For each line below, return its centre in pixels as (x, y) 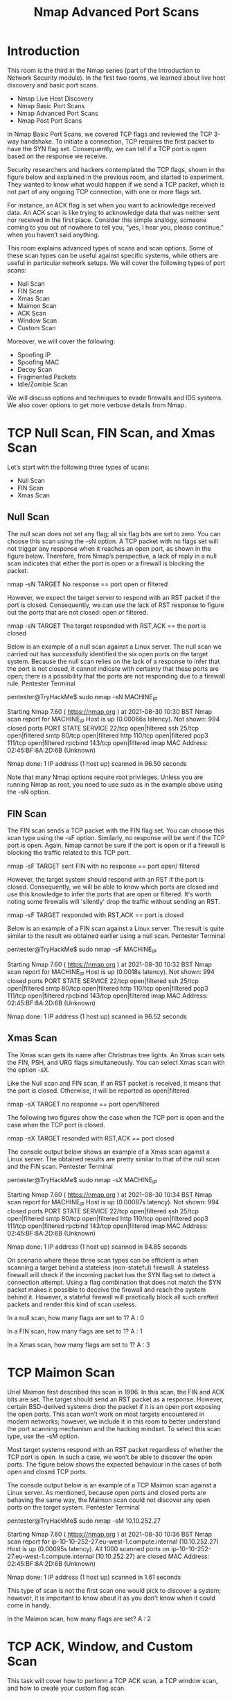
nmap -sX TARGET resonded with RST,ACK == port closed (91, 1138)
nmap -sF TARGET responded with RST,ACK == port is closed (96, 915)
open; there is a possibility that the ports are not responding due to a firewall (116, 676)
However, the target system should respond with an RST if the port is (106, 880)
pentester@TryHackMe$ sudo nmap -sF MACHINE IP (82, 950)
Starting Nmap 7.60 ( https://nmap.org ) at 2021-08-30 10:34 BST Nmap (110, 1195)
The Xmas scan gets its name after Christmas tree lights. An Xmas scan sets (116, 1055)
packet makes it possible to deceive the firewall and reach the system (107, 1290)
